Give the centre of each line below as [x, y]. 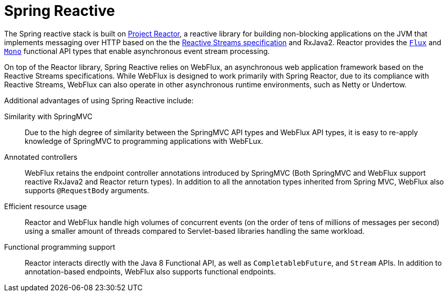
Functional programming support [60, 247]
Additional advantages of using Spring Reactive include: [99, 100]
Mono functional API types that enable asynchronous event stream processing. [137, 51]
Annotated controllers [41, 157]
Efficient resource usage [46, 206]
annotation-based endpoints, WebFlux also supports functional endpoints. [150, 271]
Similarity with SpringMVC [48, 116]
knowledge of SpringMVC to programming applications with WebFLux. [144, 141]
